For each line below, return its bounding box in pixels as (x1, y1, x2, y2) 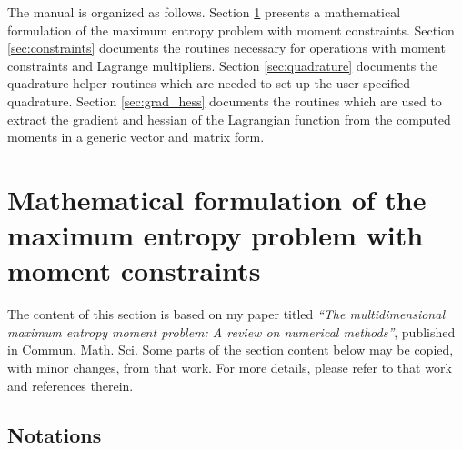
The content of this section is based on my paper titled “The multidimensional (7, 305, 445, 324)
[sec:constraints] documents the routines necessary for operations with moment (7, 38, 446, 57)
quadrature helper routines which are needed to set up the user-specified (7, 74, 411, 93)
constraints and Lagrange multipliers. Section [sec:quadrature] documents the (7, 55, 438, 75)
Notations (7, 420, 102, 448)
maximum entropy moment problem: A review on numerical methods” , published (7, 322, 456, 341)
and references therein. (7, 375, 134, 395)
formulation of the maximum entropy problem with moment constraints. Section (7, 20, 455, 39)
